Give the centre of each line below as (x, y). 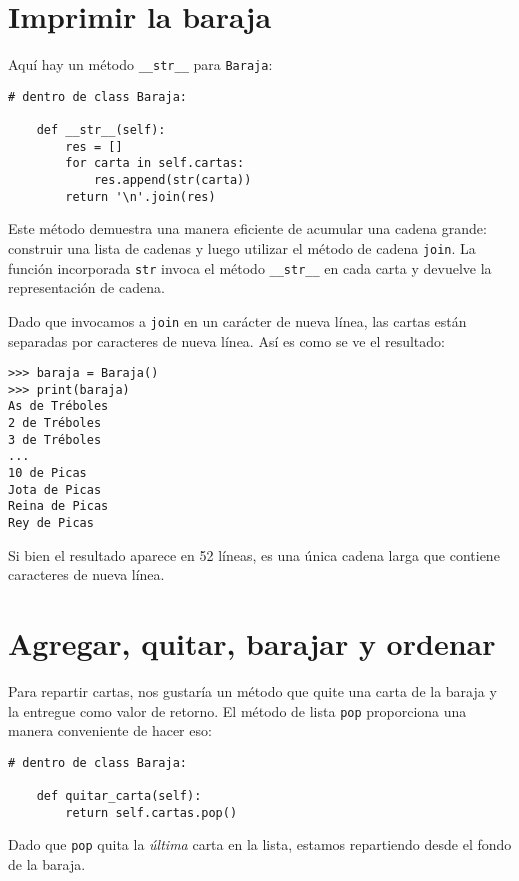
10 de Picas (47, 473)
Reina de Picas (58, 506)
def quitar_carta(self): (119, 796)
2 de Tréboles (55, 423)
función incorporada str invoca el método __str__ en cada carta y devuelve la (250, 267)
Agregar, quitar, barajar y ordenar (252, 643)
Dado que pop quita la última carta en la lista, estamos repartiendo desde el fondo (260, 844)
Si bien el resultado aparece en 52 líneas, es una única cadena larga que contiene (254, 554)
